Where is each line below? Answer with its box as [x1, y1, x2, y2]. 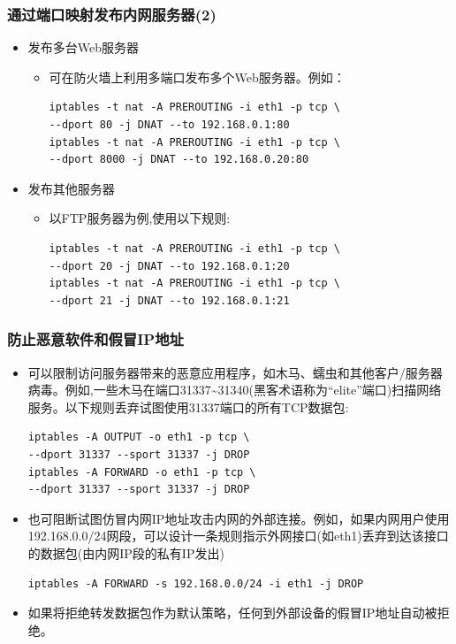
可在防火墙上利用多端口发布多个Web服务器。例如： [49, 67, 346, 86]
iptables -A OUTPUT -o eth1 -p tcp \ [27, 431, 250, 444]
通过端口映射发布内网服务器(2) [7, 3, 217, 25]
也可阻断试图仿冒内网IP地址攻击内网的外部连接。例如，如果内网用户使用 [27, 509, 450, 527]
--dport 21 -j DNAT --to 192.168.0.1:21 [49, 294, 290, 307]
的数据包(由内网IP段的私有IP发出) [27, 543, 224, 562]
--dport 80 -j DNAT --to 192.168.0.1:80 [49, 119, 290, 131]
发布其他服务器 [27, 179, 115, 197]
